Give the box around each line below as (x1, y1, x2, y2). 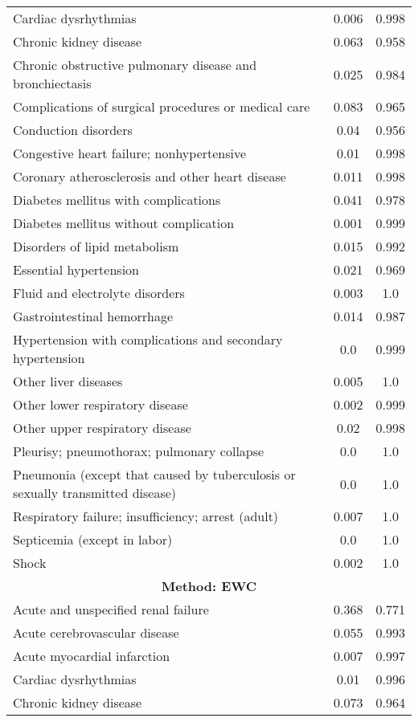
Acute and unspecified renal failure (13, 600, 209, 618)
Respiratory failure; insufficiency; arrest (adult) (13, 507, 279, 525)
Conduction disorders (13, 120, 133, 139)
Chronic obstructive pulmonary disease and (13, 55, 257, 74)
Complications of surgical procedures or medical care (13, 97, 310, 116)
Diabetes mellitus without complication (13, 214, 235, 232)
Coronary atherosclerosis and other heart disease (13, 167, 286, 186)
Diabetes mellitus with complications (13, 190, 221, 209)
